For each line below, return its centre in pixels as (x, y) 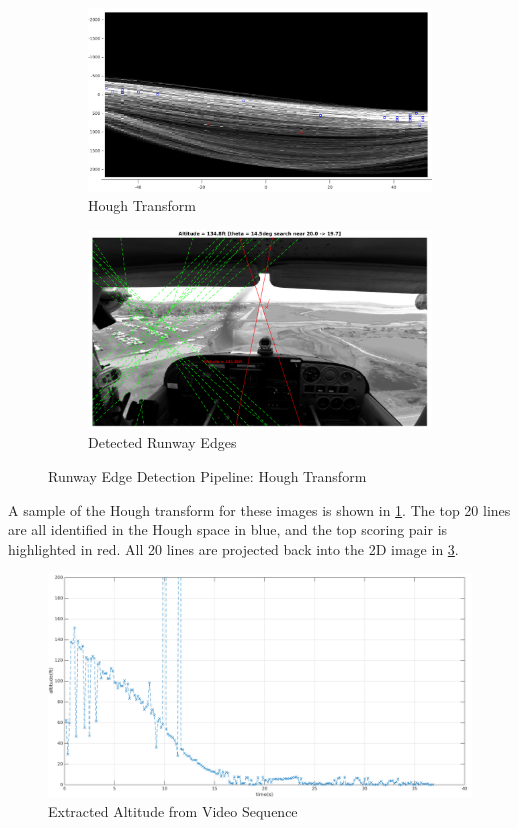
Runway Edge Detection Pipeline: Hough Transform (207, 476)
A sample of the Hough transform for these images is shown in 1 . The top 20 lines (259, 509)
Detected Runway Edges (162, 442)
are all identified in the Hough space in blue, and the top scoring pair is (228, 529)
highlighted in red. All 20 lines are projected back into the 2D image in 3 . (233, 548)
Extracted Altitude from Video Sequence (173, 810)
